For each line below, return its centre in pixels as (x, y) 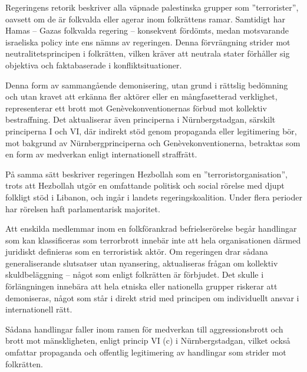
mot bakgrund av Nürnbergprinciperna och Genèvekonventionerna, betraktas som (153, 142)
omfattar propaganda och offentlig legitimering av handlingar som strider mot (146, 352)
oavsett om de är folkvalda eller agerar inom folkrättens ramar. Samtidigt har (145, 19)
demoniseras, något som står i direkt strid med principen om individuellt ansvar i (152, 297)
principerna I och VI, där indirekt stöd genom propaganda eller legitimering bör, (151, 131)
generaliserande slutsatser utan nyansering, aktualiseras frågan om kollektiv (142, 263)
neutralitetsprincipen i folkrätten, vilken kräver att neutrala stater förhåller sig (148, 53)
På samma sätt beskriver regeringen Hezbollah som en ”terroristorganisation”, (146, 174)
